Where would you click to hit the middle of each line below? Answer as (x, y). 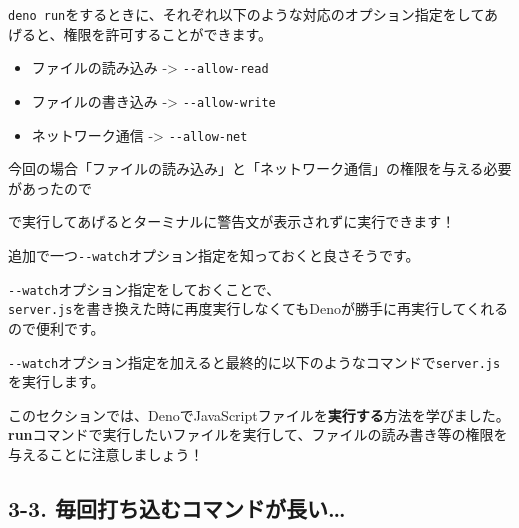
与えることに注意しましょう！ (106, 454)
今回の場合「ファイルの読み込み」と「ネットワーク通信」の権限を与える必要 (260, 168)
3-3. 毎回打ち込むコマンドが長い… (177, 507)
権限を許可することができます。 (168, 33)
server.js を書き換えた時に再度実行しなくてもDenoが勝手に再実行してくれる (258, 308)
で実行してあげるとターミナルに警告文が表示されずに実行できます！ (232, 221)
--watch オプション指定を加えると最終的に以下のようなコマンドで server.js (254, 361)
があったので (50, 187)
